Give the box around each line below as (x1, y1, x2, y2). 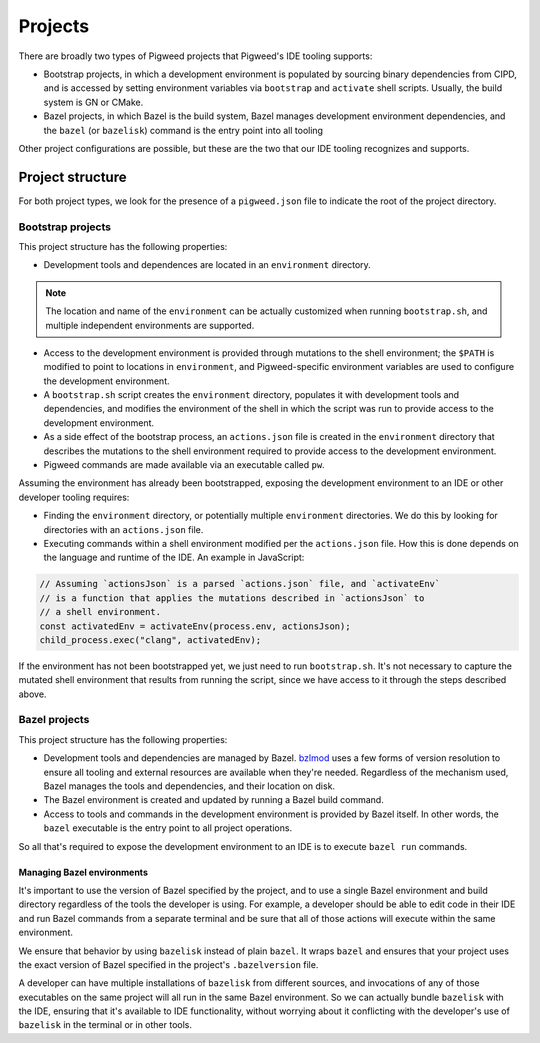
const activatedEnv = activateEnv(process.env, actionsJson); (39, 620, 351, 632)
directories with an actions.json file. (43, 523, 204, 535)
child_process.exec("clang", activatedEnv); (39, 634, 262, 645)
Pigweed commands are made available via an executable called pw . (43, 459, 325, 471)
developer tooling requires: (18, 491, 130, 503)
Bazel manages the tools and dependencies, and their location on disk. (43, 780, 335, 792)
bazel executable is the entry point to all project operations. (43, 822, 293, 834)
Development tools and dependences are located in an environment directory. (43, 259, 372, 271)
